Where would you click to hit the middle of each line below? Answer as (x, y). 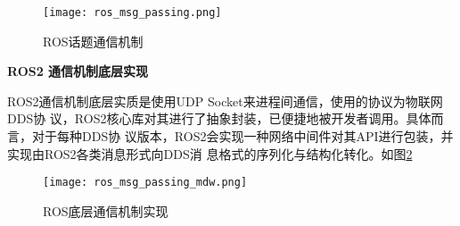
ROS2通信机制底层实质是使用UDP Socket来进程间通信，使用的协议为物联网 (225, 100)
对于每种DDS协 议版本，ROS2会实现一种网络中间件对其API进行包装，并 (242, 136)
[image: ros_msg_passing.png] (132, 13)
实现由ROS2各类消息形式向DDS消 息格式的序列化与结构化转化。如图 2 (210, 153)
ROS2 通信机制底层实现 (78, 71)
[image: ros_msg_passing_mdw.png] (145, 183)
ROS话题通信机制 (93, 41)
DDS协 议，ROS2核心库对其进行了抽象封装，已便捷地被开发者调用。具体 (219, 118)
